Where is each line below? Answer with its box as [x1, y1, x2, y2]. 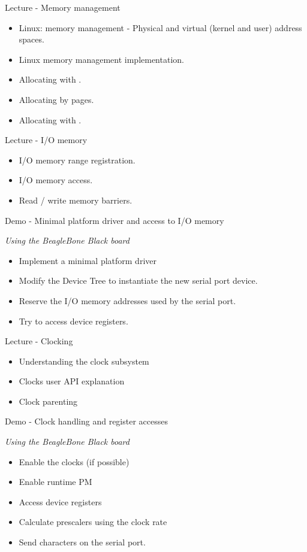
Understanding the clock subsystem [19, 354, 149, 367]
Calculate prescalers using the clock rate [19, 515, 167, 528]
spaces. [19, 33, 44, 46]
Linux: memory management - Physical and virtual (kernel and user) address [19, 21, 302, 34]
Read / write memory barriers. [19, 193, 133, 206]
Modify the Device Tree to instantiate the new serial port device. [19, 274, 258, 287]
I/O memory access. [19, 174, 93, 186]
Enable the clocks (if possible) [19, 455, 130, 468]
